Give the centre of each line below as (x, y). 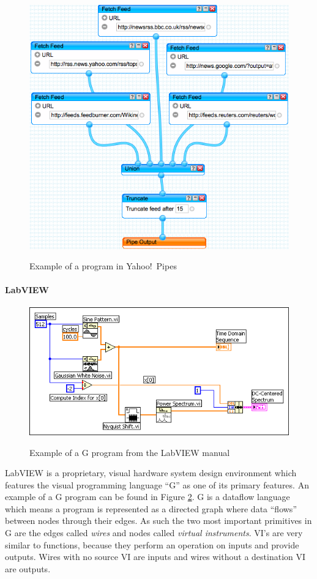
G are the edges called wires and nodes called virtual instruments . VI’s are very (154, 533)
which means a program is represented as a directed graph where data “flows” (151, 508)
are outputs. (28, 568)
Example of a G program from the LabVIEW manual (130, 452)
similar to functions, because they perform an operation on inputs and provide (152, 544)
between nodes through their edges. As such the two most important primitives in (158, 521)
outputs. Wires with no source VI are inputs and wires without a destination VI (155, 557)
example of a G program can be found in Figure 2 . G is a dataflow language (147, 497)
